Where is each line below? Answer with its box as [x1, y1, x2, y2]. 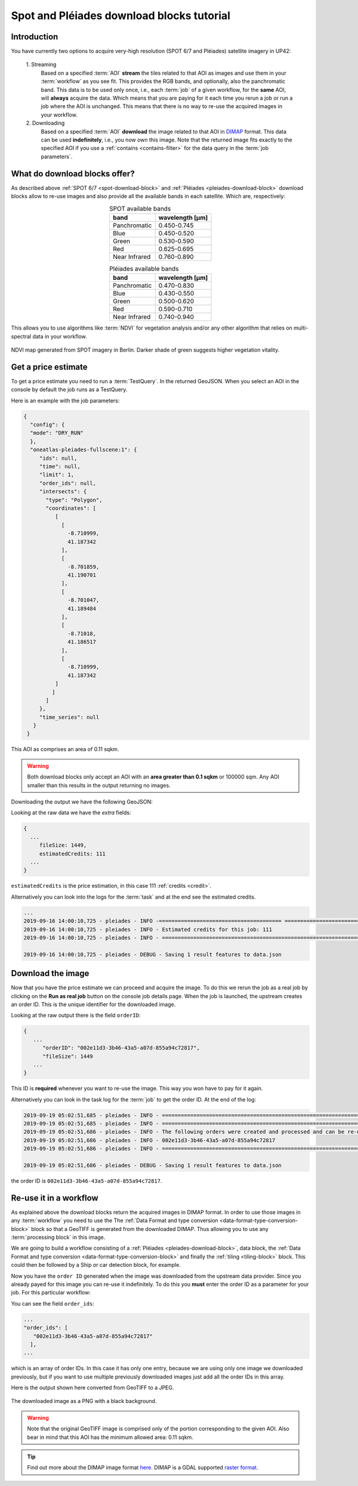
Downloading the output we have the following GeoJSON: [11, 798, 153, 805]
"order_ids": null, [39, 479, 97, 487]
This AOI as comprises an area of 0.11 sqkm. [11, 746, 119, 753]
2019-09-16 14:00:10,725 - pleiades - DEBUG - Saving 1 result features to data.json [23, 951, 282, 958]
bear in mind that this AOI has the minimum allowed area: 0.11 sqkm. [27, 1433, 194, 1441]
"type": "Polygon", [45, 496, 103, 503]
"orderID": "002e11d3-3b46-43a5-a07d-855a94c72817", [42, 1045, 200, 1051]
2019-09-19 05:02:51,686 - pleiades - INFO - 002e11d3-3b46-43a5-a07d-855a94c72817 [23, 1137, 276, 1143]
